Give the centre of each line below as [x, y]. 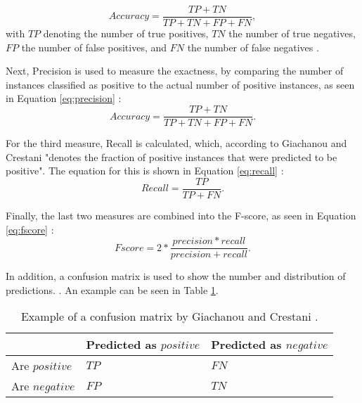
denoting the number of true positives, [126, 33]
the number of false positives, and [94, 47]
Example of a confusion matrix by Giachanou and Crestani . [169, 316]
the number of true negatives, [292, 33]
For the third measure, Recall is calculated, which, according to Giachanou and [176, 143]
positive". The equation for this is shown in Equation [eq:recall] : [145, 171]
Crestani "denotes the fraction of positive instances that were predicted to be [172, 156]
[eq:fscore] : [30, 229]
